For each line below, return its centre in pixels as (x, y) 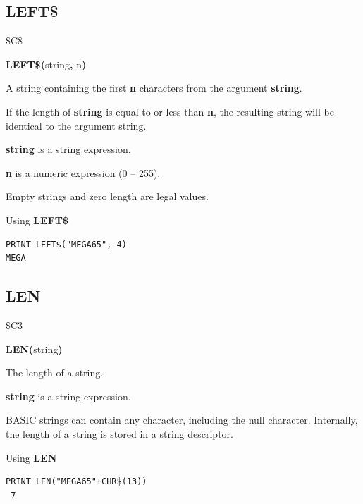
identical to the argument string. (76, 125)
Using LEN (31, 457)
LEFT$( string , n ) (46, 64)
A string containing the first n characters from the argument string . (154, 88)
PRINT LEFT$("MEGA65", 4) (66, 244)
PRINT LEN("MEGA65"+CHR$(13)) (76, 482)
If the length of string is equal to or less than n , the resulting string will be (170, 111)
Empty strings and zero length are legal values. (107, 196)
